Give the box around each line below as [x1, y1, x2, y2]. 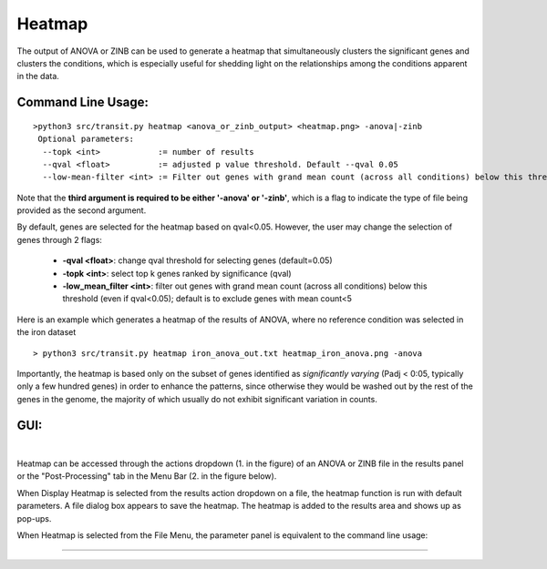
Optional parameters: [37, 134, 135, 145]
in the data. [16, 71, 59, 82]
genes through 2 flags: [16, 234, 102, 245]
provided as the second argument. [16, 205, 147, 216]
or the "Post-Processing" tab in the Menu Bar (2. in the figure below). [16, 471, 277, 482]
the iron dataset [16, 327, 77, 338]
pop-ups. [16, 513, 52, 523]
